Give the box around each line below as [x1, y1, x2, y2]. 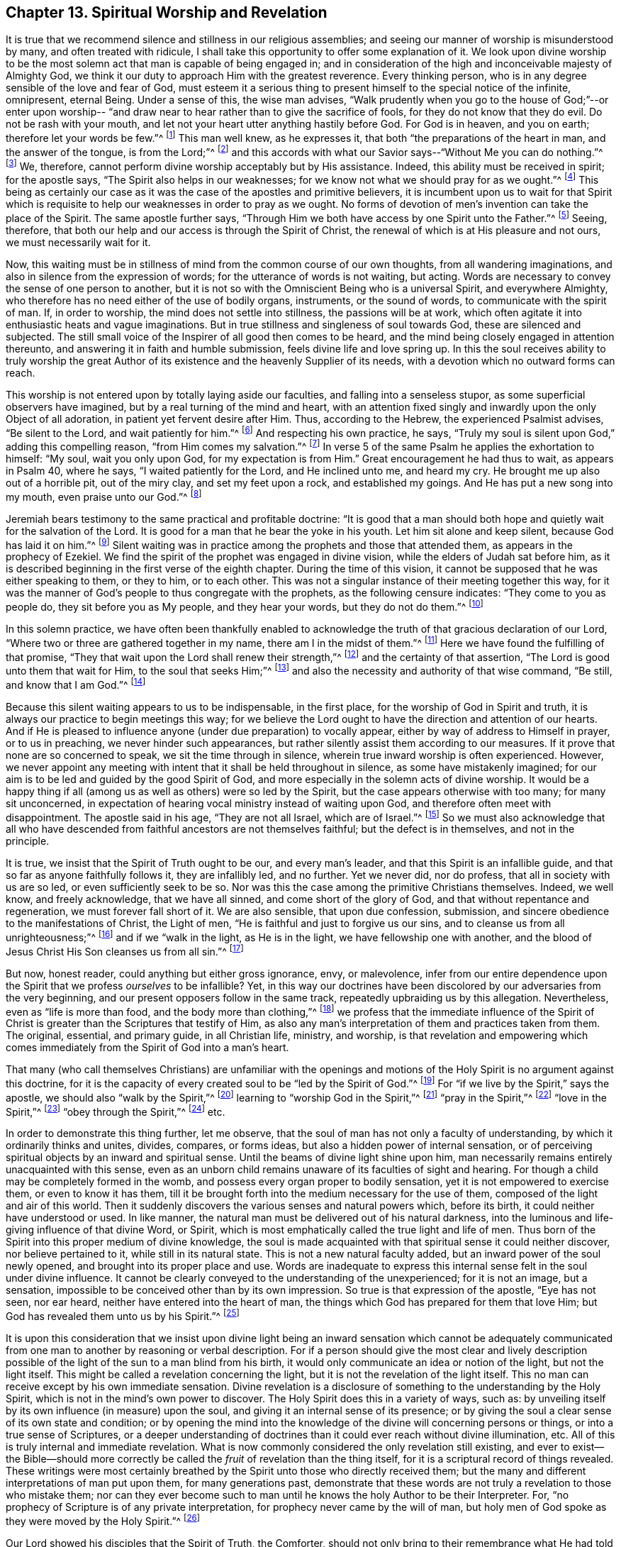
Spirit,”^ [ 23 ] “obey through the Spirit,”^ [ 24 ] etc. [6, 1103, 225, 1118]
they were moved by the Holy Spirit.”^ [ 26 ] [6, 1512, 200, 1527]
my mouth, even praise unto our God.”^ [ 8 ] [6, 489, 202, 503]
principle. [6, 835, 50, 848]
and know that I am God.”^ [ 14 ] [6, 676, 146, 691]
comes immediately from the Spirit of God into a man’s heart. [6, 1041, 289, 1054]
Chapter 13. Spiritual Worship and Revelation [6, 4, 328, 21]
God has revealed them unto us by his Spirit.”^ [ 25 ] [6, 1308, 240, 1322]
